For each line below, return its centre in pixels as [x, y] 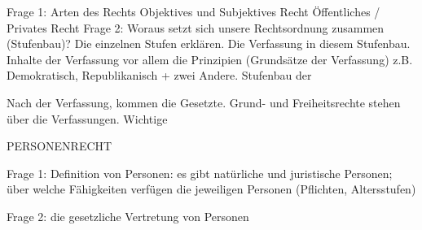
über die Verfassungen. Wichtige [87, 118]
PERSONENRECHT [59, 146]
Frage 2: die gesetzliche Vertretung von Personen [128, 216]
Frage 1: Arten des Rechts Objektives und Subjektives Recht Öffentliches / [193, 11]
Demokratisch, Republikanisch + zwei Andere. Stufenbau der [159, 75]
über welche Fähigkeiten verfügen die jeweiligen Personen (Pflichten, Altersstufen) [211, 189]
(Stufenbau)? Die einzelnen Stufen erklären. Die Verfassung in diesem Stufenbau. [209, 43]
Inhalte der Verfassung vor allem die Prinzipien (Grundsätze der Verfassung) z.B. [210, 59]
